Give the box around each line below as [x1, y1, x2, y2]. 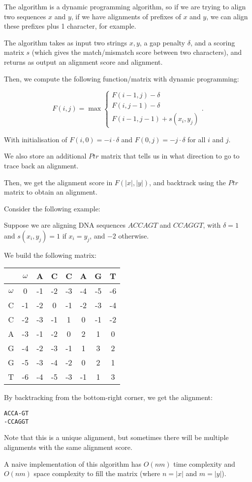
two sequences [4, 11, 46, 21]
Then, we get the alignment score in [4, 177, 113, 187]
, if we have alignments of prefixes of [71, 11, 181, 21]
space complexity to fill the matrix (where [33, 468, 160, 479]
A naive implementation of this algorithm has [4, 458, 142, 469]
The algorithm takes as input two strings [4, 37, 127, 47]
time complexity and [173, 458, 235, 469]
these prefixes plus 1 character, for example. [4, 21, 136, 31]
